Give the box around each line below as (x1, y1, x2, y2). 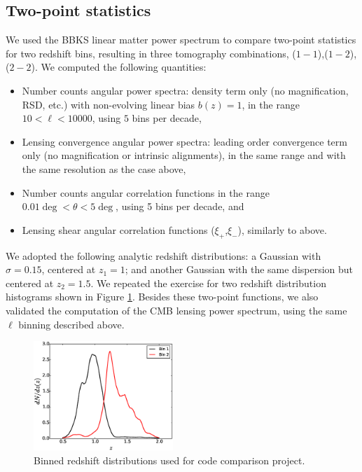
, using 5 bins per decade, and (116, 199, 244, 214)
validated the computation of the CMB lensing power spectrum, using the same (6, 303, 347, 317)
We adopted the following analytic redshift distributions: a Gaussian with (6, 248, 321, 263)
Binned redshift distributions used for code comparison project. (34, 452, 305, 467)
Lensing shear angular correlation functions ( (22, 222, 215, 237)
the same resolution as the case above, (22, 161, 186, 176)
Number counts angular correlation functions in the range (22, 185, 270, 200)
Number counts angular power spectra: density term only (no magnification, (22, 83, 349, 97)
